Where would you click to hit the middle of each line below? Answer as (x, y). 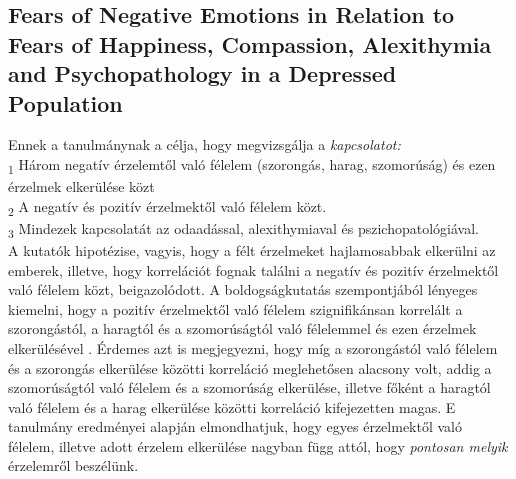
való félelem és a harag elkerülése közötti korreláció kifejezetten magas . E (232, 406)
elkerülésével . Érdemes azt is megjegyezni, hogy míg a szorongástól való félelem (253, 347)
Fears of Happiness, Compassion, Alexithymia (250, 43)
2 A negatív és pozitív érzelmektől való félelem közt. (167, 207)
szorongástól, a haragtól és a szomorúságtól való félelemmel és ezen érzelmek (242, 328)
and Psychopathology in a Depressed (202, 73)
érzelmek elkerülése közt (81, 186)
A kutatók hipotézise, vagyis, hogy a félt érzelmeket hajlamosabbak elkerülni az (252, 249)
